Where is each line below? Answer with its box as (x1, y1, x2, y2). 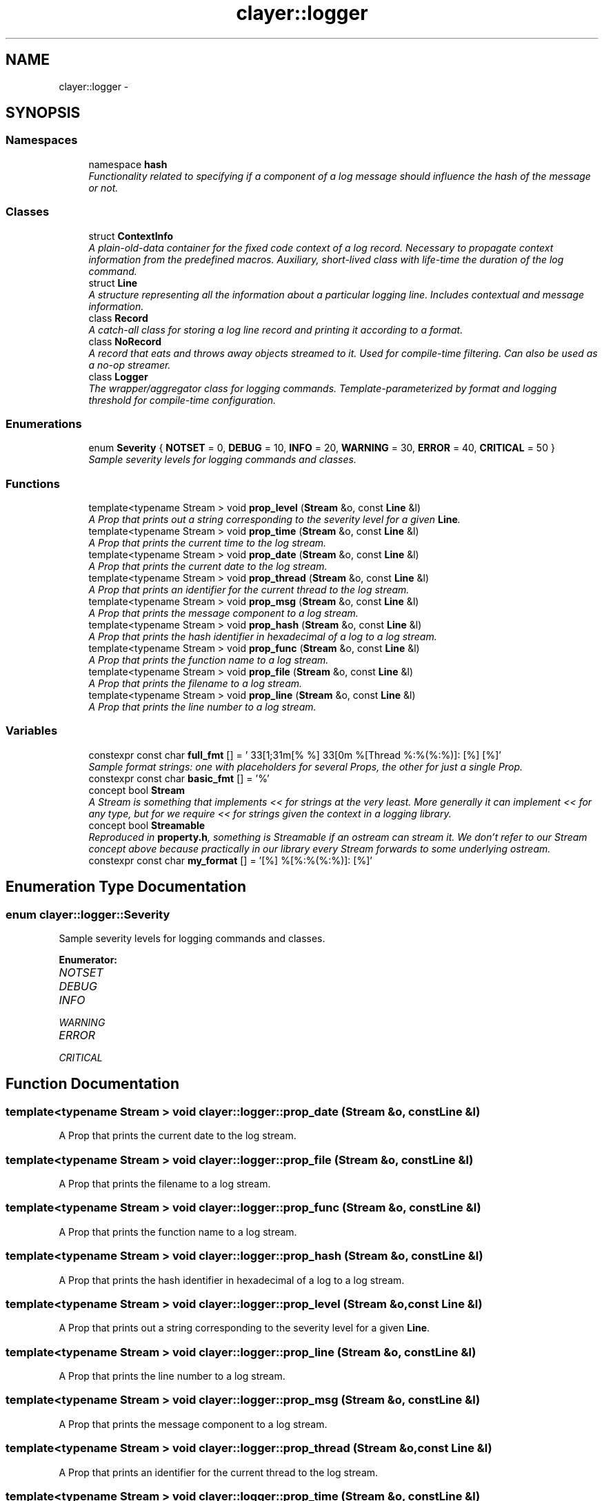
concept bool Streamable (88, 819, 205, 831)
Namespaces (6, 133, 78, 147)
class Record (88, 312, 148, 324)
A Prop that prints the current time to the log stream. (88, 537, 327, 549)
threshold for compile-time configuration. (88, 394, 276, 406)
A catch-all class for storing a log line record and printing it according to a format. (88, 323, 463, 336)
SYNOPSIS (6, 104, 81, 122)
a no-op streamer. (88, 358, 171, 371)
